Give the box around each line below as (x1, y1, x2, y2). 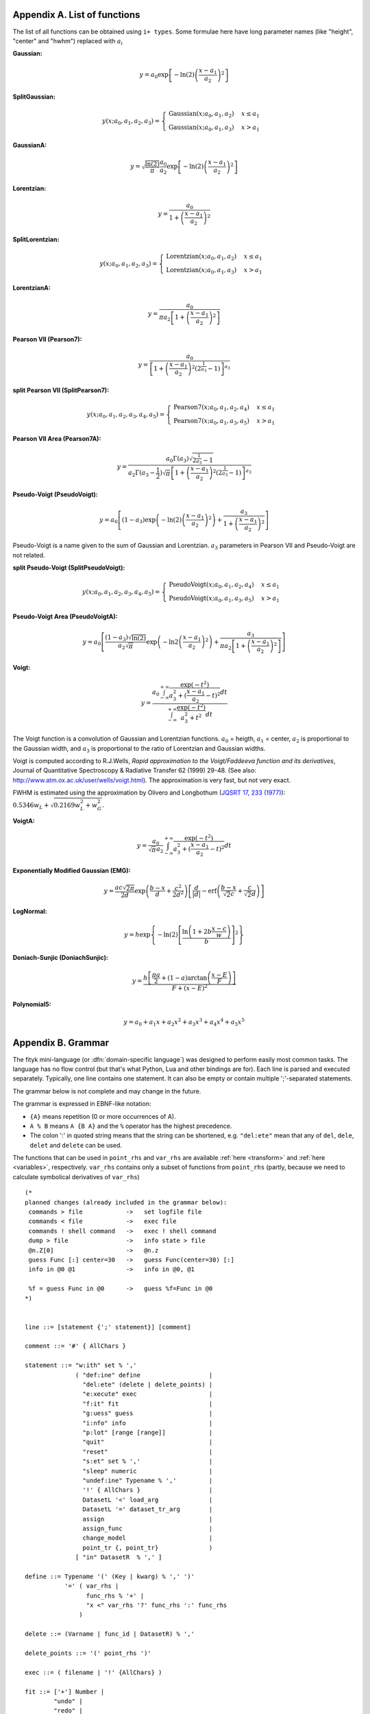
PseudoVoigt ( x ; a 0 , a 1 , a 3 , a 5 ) (169, 594, 254, 603)
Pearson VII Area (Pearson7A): (12, 435, 101, 443)
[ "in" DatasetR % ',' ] (75, 1554, 162, 1561)
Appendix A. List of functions (12, 9, 140, 21)
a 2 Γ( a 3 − (127, 469, 156, 478)
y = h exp (123, 930, 151, 939)
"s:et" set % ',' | (82, 1458, 213, 1465)
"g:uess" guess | (82, 1410, 213, 1417)
